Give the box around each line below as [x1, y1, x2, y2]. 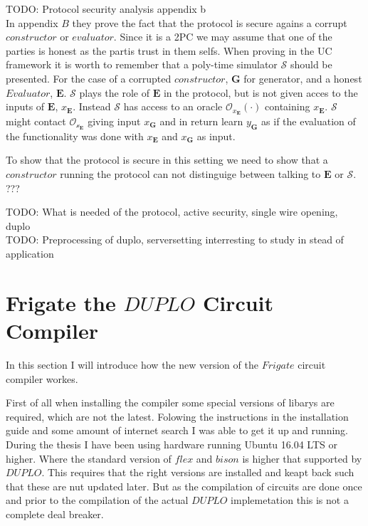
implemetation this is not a [231, 493, 349, 507]
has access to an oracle [123, 99, 223, 114]
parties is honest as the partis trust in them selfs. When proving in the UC [6, 43, 332, 58]
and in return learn [159, 114, 243, 129]
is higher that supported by [242, 451, 362, 465]
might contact [6, 114, 66, 129]
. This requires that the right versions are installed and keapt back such [41, 465, 354, 480]
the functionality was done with [6, 128, 144, 143]
